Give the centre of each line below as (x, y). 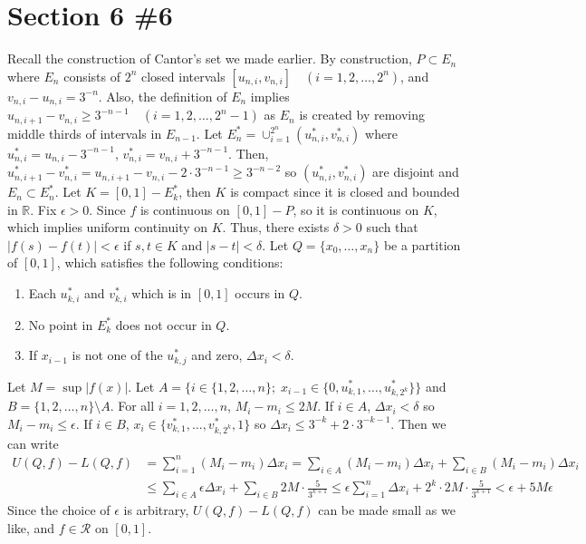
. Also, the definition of (163, 96)
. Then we (418, 423)
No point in (61, 324)
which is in (162, 293)
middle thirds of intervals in (85, 133)
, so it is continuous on (356, 209)
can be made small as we (387, 509)
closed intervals (183, 76)
